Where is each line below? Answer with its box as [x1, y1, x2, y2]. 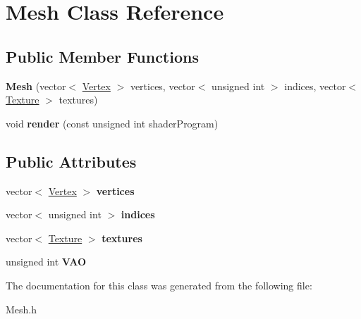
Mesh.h [6, 301, 37, 316]
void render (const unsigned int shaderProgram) [6, 115, 219, 130]
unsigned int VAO [6, 254, 87, 269]
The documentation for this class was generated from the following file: [6, 277, 312, 292]
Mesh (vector [6, 78, 66, 93]
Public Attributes [6, 150, 137, 172]
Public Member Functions [6, 45, 199, 67]
